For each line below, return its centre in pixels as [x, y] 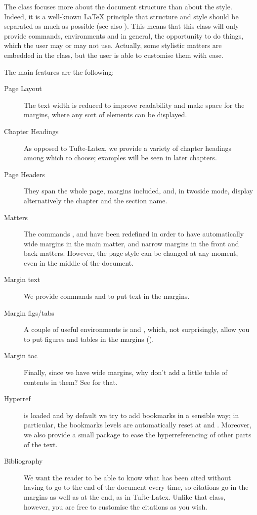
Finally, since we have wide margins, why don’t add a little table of [126, 372]
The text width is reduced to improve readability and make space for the [134, 105]
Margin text [22, 279]
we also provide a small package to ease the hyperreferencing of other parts [138, 434]
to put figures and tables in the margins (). [89, 339]
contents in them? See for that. [71, 382]
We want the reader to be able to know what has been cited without [128, 477]
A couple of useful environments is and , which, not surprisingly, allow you [137, 329]
